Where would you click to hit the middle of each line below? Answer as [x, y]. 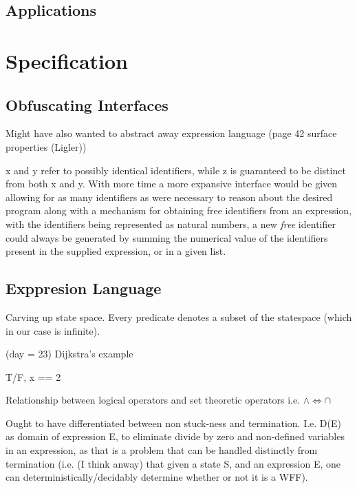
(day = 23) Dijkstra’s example [69, 354]
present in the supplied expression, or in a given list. [116, 251]
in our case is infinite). [53, 330]
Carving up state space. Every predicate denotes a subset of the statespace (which [179, 316]
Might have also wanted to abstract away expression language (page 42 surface [171, 133]
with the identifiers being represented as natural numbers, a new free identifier [171, 223]
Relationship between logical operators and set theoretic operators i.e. [153, 400]
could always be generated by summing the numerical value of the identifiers [167, 237]
